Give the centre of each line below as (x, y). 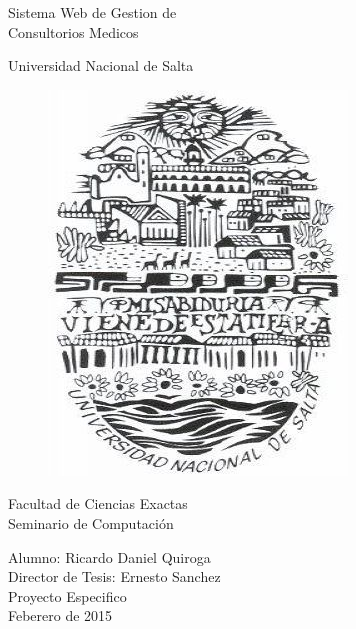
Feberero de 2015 (60, 615)
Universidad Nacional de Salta (101, 65)
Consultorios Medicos (73, 31)
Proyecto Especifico (67, 595)
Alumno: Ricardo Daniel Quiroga (109, 556)
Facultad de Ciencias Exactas (98, 503)
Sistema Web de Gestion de (92, 12)
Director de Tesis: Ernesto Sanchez (114, 576)
